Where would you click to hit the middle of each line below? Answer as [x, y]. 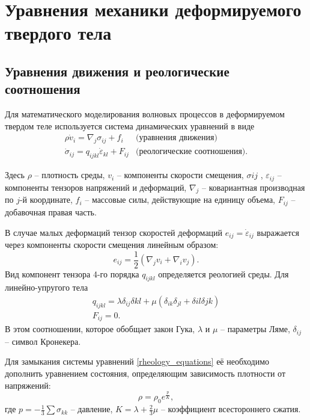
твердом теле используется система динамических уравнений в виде [130, 125]
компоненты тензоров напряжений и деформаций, [96, 187]
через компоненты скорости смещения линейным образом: [112, 244]
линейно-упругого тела [47, 287]
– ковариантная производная [254, 187]
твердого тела [58, 33]
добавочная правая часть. [51, 212]
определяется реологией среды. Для [223, 273]
